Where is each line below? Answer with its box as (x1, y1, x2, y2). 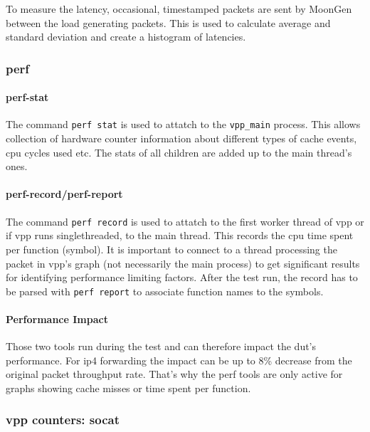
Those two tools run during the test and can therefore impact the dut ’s (6, 339, 317, 354)
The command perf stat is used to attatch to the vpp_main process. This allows (6, 117, 361, 132)
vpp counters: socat (6, 411, 120, 428)
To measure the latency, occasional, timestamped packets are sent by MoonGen (6, 1, 352, 16)
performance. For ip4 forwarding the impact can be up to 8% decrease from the (6, 352, 352, 367)
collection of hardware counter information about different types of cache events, (6, 131, 357, 146)
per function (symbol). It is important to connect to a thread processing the (6, 241, 337, 256)
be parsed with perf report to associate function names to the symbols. (6, 283, 324, 298)
